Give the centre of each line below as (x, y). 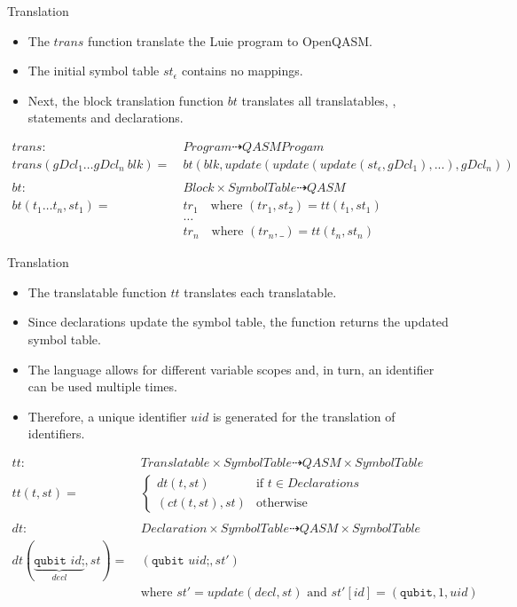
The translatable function (97, 292)
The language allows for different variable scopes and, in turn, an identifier (231, 369)
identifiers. (56, 434)
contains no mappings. (243, 71)
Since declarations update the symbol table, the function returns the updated (238, 322)
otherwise (282, 503)
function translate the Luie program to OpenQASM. (230, 40)
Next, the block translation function (126, 100)
